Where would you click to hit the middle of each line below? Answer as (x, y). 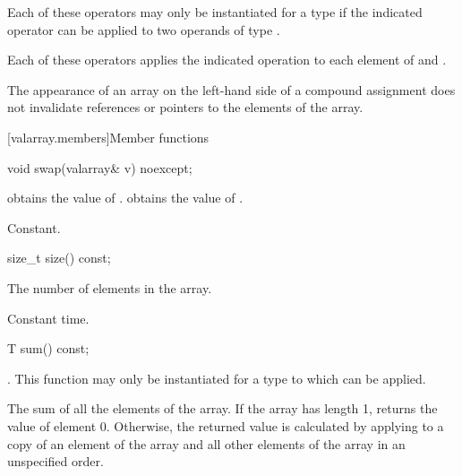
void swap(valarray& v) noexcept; (100, 167)
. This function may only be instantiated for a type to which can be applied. (217, 378)
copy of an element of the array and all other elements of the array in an (206, 443)
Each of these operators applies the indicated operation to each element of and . (227, 60)
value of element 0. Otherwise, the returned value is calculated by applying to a (226, 425)
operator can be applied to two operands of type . (144, 29)
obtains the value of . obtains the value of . (125, 198)
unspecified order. (56, 461)
